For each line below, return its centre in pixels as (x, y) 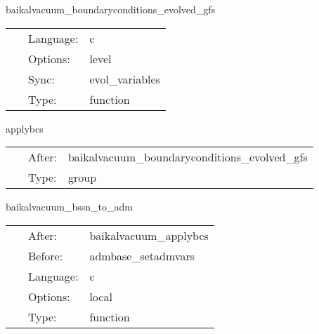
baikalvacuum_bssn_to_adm (70, 207)
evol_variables (125, 79)
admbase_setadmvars (142, 255)
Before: (46, 255)
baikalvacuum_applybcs (149, 235)
